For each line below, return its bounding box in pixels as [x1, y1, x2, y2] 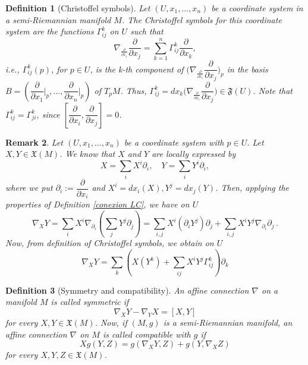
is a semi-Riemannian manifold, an [163, 316, 293, 328]
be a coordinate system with [124, 136, 224, 148]
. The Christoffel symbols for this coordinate [121, 13, 282, 26]
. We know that [59, 147, 115, 160]
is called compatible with [102, 328, 191, 340]
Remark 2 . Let [5, 136, 63, 148]
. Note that [253, 84, 293, 96]
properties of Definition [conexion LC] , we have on [5, 198, 190, 210]
